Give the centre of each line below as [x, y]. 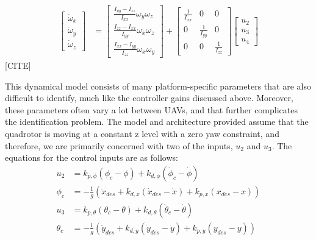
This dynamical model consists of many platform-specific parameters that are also [158, 86]
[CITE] [18, 65]
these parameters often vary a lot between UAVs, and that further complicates [151, 109]
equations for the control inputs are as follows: [92, 157]
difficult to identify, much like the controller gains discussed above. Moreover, [149, 98]
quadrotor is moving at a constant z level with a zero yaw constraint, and [142, 133]
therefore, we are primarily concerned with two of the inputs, [119, 145]
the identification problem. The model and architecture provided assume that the [157, 122]
